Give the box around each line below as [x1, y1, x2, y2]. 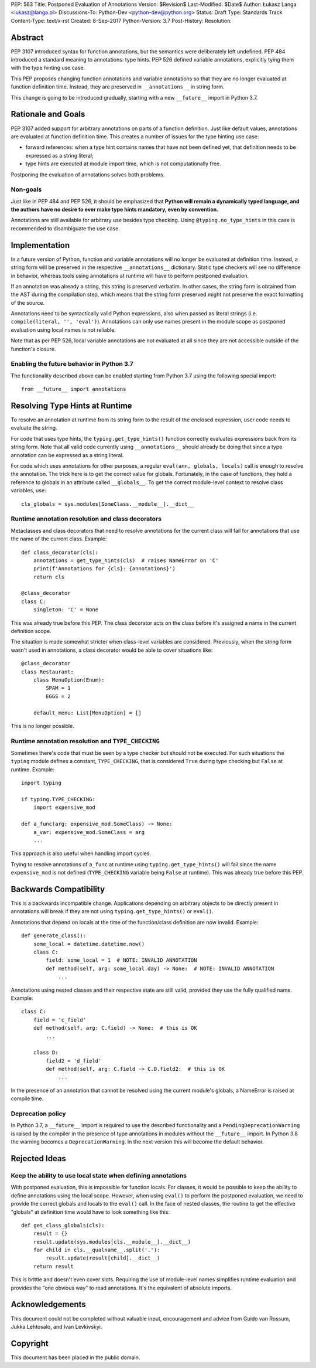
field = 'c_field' [33, 1016, 87, 1023]
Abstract [11, 32, 44, 42]
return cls [33, 573, 65, 580]
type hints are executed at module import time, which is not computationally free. [25, 160, 222, 167]
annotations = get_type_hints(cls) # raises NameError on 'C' [33, 557, 219, 564]
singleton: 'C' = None [33, 607, 99, 613]
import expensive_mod [33, 804, 96, 811]
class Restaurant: [21, 668, 74, 675]
